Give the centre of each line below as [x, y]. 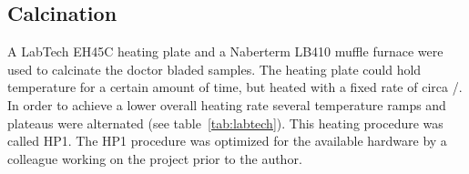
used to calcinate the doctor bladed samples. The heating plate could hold [214, 69]
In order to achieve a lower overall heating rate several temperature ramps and [227, 104]
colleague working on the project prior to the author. [155, 158]
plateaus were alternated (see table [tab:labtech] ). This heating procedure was [225, 123]
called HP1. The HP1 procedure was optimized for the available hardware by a [227, 141]
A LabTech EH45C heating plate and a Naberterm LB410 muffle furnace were [225, 51]
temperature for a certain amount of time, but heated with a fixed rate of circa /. [235, 87]
